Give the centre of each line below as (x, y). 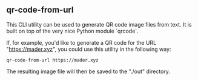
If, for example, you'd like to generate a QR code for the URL (81, 42)
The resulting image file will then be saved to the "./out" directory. (88, 71)
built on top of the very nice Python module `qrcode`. (72, 31)
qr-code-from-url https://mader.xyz (52, 60)
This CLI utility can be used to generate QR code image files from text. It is (99, 24)
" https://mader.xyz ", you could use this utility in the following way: (89, 49)
